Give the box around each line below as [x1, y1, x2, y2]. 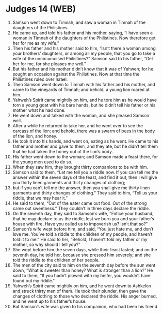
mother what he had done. [12, 107, 66, 113]
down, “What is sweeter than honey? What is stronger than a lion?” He [12, 267, 153, 273]
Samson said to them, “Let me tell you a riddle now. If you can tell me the [12, 169, 158, 175]
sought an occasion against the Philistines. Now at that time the [12, 71, 140, 77]
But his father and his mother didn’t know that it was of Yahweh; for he [12, 66, 154, 71]
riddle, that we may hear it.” [12, 195, 68, 201]
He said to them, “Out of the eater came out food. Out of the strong [12, 200, 147, 206]
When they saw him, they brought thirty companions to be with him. [12, 164, 148, 170]
